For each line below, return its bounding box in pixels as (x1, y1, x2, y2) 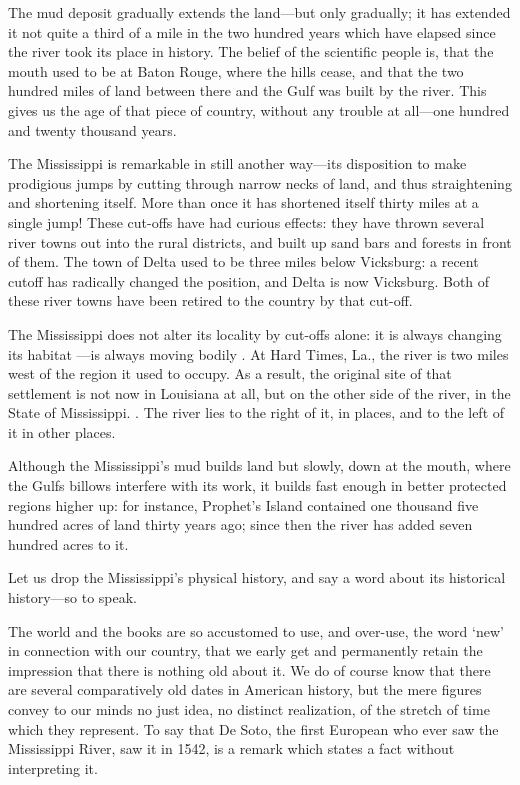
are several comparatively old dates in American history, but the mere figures (8, 679, 482, 700)
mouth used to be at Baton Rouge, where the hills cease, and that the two (8, 60, 464, 81)
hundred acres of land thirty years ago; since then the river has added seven (8, 514, 473, 535)
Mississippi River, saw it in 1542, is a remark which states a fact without (8, 738, 455, 759)
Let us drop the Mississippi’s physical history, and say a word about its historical (8, 567, 506, 588)
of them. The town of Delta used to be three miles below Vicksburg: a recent (8, 251, 479, 272)
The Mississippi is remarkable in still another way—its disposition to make (8, 153, 467, 174)
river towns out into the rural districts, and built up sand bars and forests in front (8, 231, 512, 252)
